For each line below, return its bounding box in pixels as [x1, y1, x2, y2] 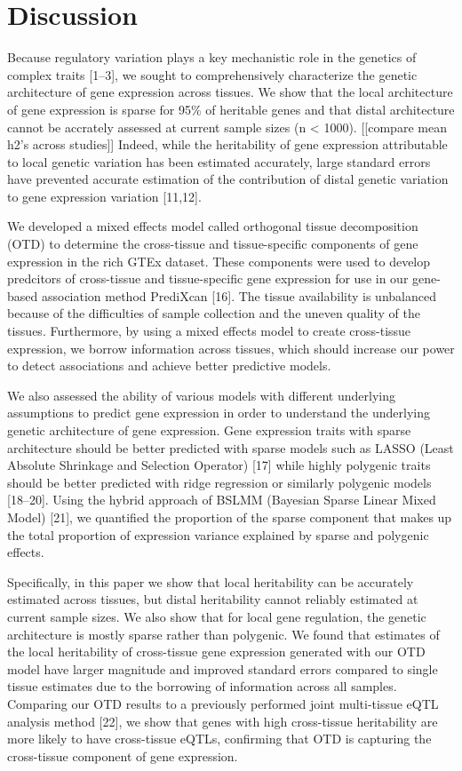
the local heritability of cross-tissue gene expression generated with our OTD [7, 642, 426, 661]
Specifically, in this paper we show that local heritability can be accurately [7, 572, 414, 591]
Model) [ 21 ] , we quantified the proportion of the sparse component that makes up [7, 507, 452, 526]
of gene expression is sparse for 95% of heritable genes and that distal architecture [7, 99, 455, 118]
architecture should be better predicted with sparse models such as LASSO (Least [7, 438, 454, 457]
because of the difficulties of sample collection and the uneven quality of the [7, 304, 420, 322]
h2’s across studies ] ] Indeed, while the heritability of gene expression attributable [7, 135, 448, 154]
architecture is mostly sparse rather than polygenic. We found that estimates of [7, 624, 440, 643]
